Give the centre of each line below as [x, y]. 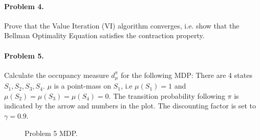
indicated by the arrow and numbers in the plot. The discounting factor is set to [130, 106]
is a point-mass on [82, 86]
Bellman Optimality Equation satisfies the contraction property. [104, 35]
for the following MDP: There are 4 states [186, 75]
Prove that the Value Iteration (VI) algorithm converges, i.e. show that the [122, 25]
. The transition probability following [167, 95]
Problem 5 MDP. [51, 133]
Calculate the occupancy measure [57, 75]
